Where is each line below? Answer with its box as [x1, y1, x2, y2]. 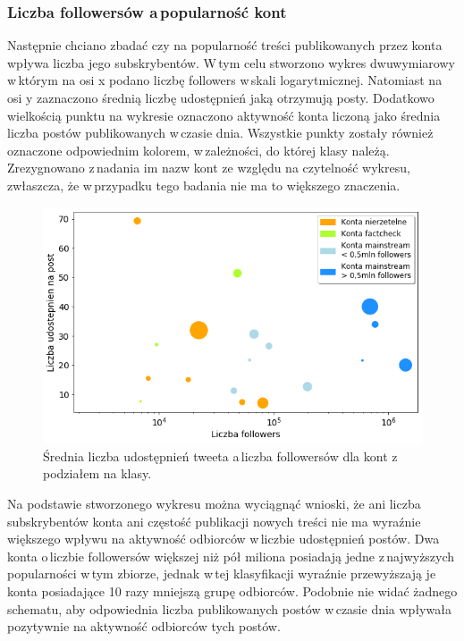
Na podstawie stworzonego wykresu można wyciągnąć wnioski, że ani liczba [7, 494, 421, 513]
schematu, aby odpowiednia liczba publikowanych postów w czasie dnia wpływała [7, 599, 451, 618]
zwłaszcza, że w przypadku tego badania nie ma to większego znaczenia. [7, 175, 401, 194]
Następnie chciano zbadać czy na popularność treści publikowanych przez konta [7, 36, 443, 55]
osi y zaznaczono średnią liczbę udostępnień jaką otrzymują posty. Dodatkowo [7, 89, 434, 106]
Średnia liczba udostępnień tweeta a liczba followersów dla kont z [43, 446, 398, 465]
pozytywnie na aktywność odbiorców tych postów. [7, 617, 281, 636]
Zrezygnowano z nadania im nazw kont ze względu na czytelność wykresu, [7, 158, 410, 177]
